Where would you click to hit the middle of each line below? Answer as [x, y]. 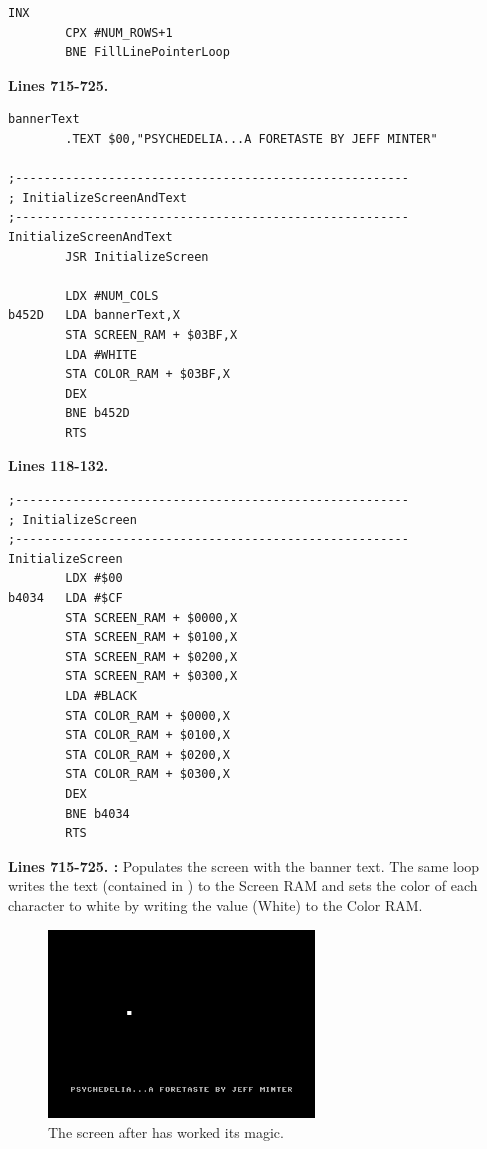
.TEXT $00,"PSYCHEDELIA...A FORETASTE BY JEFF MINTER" [251, 138]
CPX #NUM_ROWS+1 [119, 32]
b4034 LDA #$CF [65, 598]
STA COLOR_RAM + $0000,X [147, 715]
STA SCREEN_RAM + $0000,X [151, 617]
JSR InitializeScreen [137, 256]
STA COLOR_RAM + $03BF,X [147, 374]
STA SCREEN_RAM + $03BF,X [151, 334]
